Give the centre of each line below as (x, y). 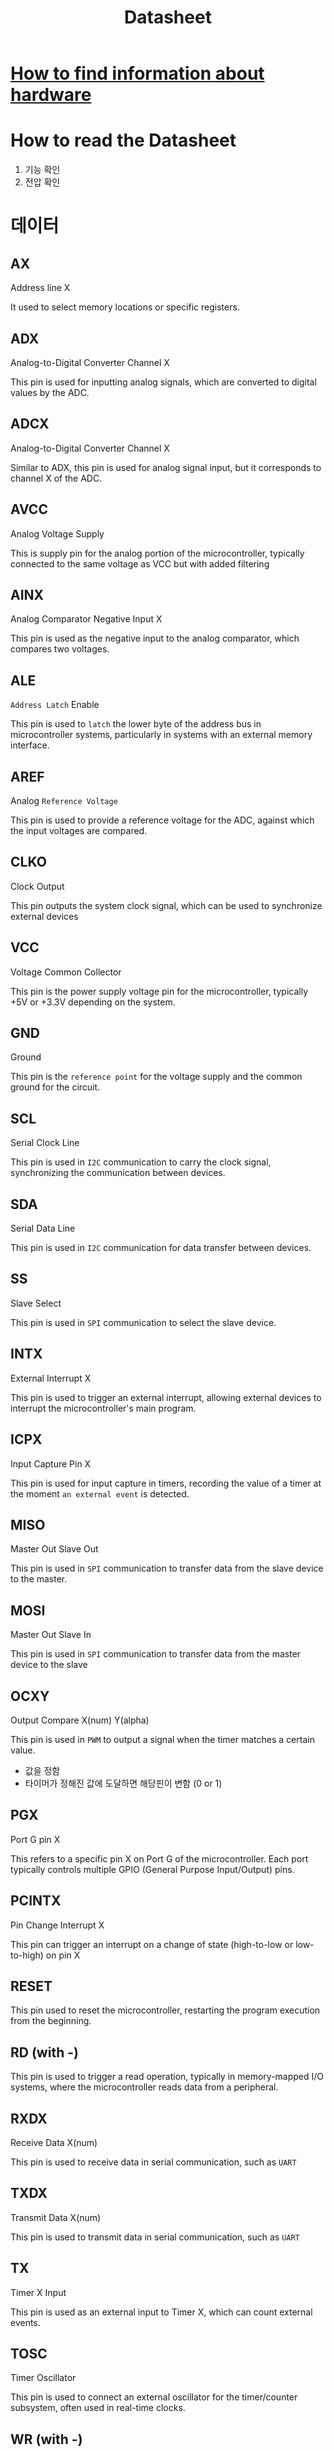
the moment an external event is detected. (100, 1493)
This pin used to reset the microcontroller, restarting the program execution (165, 2010)
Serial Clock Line (45, 1143)
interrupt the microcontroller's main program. (103, 1408)
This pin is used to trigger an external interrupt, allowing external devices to (166, 1397)
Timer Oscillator (43, 2378)
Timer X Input (38, 2292)
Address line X (40, 288)
